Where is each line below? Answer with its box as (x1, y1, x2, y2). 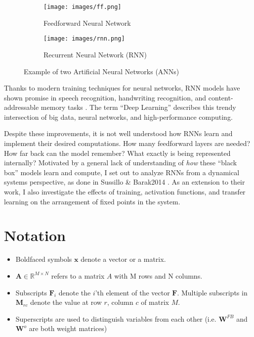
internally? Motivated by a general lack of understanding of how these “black (4, 157, 237, 168)
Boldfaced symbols (15, 254, 72, 264)
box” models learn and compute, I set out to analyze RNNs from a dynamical (4, 167, 240, 177)
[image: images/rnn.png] (43, 35, 125, 43)
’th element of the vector (95, 287, 170, 297)
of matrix (141, 297, 169, 307)
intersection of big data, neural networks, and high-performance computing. (4, 111, 233, 122)
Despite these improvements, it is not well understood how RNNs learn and (4, 128, 233, 139)
